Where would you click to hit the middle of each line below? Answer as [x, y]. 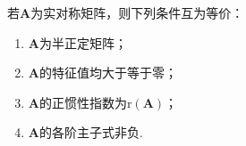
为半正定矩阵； [83, 42]
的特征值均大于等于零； [108, 73]
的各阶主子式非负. [91, 132]
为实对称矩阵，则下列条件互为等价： [137, 12]
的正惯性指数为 [83, 102]
